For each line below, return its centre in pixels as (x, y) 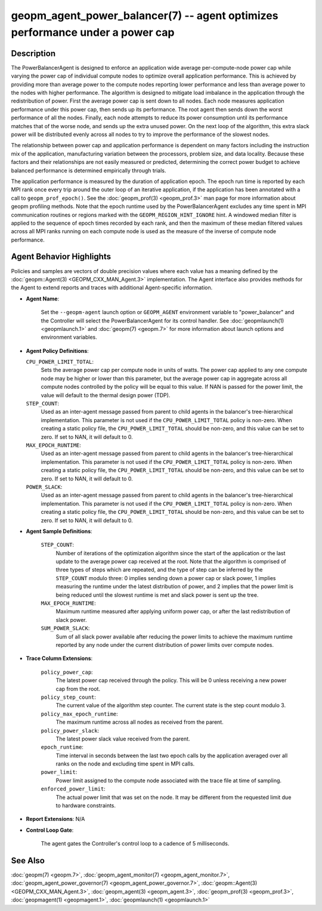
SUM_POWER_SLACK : (65, 628)
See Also (28, 861)
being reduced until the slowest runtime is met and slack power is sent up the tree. (157, 595)
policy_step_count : (69, 697)
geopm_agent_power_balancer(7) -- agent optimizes (145, 16)
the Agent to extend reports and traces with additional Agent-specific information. (112, 288)
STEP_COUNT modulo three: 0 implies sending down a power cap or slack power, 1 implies (166, 578)
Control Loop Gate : (50, 830)
